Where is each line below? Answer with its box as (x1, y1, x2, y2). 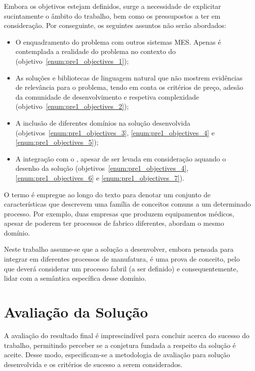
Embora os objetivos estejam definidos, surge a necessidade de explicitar (4, 1, 221, 11)
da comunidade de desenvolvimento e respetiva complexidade (15, 91, 199, 102)
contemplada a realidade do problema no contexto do (15, 46, 176, 56)
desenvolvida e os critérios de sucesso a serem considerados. (4, 359, 183, 369)
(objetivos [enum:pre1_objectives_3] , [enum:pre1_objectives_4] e (15, 127, 215, 137)
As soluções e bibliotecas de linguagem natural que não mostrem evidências (15, 72, 243, 82)
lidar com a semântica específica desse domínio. (4, 273, 146, 283)
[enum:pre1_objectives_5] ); (15, 137, 99, 147)
